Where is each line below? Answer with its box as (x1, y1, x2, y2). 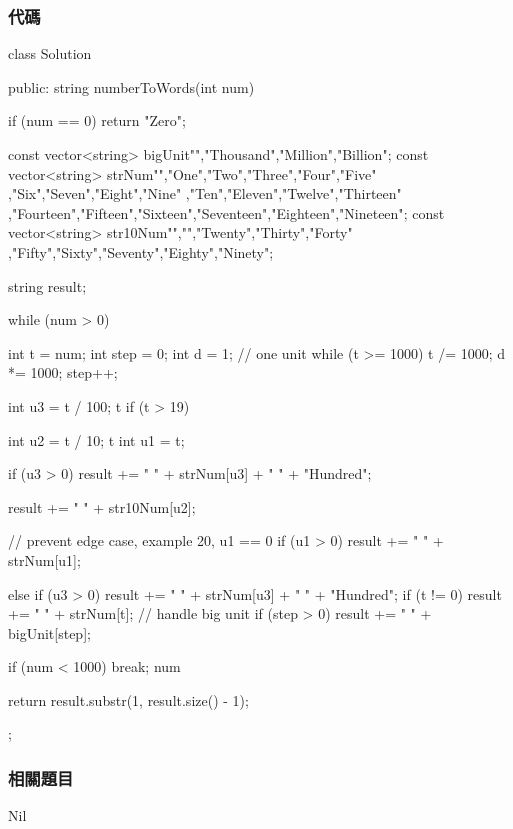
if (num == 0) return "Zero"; (8, 110, 186, 131)
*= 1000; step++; (8, 362, 118, 383)
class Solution (8, 43, 92, 64)
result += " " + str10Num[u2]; (8, 496, 196, 517)
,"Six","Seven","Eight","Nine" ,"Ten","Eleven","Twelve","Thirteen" (8, 183, 402, 204)
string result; (8, 275, 87, 296)
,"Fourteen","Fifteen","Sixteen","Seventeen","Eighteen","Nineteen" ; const (8, 202, 445, 223)
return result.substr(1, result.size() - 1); (8, 689, 249, 710)
